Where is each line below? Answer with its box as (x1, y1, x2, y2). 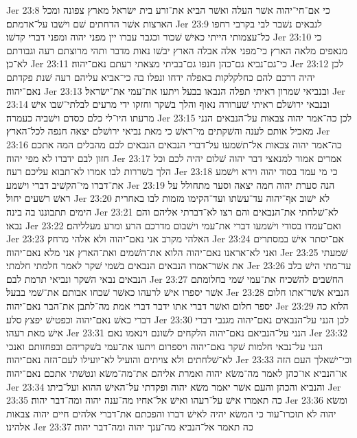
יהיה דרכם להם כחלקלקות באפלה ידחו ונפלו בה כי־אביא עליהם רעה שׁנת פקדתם (6, 69, 315, 84)
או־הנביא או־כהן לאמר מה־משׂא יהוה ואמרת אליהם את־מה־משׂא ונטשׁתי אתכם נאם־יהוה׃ (6, 366, 347, 380)
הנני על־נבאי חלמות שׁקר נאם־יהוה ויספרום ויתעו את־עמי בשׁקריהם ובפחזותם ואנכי (6, 338, 323, 353)
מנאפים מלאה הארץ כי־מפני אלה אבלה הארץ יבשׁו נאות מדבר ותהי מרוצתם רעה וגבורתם (6, 43, 348, 57)
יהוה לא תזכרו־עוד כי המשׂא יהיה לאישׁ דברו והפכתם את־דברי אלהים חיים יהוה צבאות (6, 406, 336, 420)
